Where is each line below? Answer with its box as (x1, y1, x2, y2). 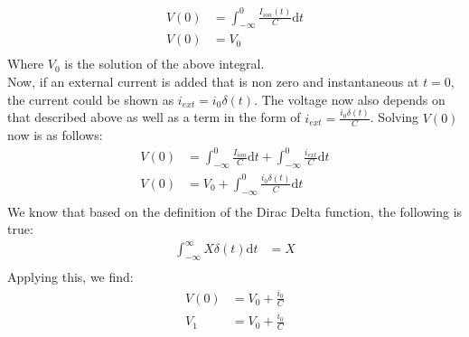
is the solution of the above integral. (64, 54, 265, 73)
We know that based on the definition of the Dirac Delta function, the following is (7, 201, 463, 220)
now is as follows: (7, 126, 103, 145)
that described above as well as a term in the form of (7, 108, 301, 126)
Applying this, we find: (7, 267, 134, 286)
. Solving (370, 108, 419, 126)
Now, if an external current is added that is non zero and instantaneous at (7, 71, 419, 90)
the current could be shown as (7, 89, 174, 108)
